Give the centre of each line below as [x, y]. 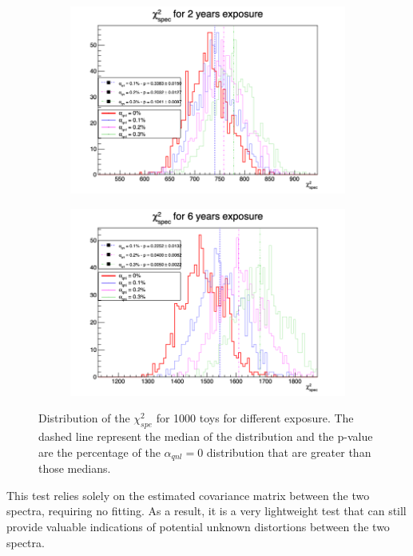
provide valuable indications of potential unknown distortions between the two [198, 526]
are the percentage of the [99, 452]
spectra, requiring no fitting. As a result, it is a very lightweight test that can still [206, 511]
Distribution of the [84, 418]
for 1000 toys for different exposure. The [255, 418]
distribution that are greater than [289, 452]
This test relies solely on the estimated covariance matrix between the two [188, 495]
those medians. [75, 468]
